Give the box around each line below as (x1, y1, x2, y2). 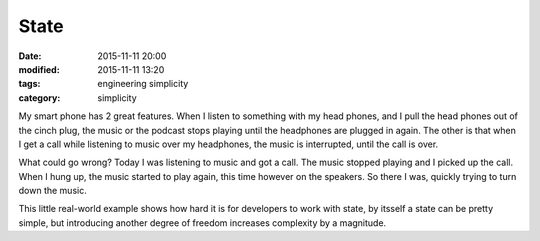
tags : (18, 78, 41, 90)
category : (18, 91, 61, 104)
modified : (18, 63, 60, 75)
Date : (18, 50, 42, 62)
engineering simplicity (97, 78, 189, 90)
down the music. (18, 185, 87, 197)
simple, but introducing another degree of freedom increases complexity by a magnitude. (18, 216, 387, 229)
